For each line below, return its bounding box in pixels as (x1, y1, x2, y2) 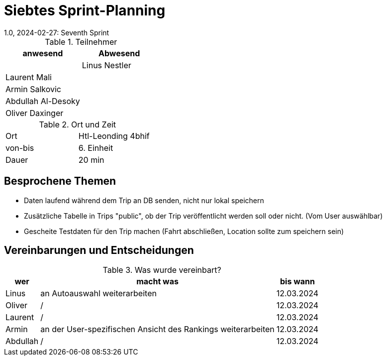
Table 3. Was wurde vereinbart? (102, 265, 221, 275)
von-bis (5, 142, 34, 153)
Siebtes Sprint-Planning (4, 2, 166, 19)
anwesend (22, 48, 63, 58)
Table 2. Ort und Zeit (39, 119, 116, 129)
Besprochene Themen (4, 175, 116, 188)
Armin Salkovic (5, 84, 61, 94)
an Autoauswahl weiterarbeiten (40, 288, 157, 299)
